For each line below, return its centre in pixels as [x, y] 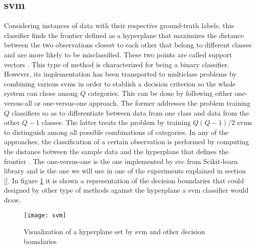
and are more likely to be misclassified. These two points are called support [118, 54]
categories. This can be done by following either [160, 93]
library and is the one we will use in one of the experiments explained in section [125, 171]
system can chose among [41, 93]
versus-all [18, 103]
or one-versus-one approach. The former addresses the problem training [142, 103]
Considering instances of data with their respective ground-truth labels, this [119, 25]
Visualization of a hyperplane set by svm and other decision [114, 231]
